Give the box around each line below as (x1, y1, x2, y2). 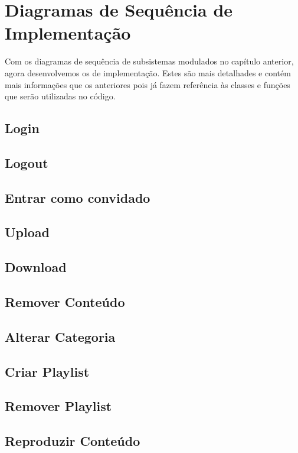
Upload (5, 223, 50, 241)
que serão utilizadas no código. (5, 90, 116, 102)
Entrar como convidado (5, 188, 150, 206)
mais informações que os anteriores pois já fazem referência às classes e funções (5, 78, 290, 90)
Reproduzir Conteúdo (5, 432, 140, 450)
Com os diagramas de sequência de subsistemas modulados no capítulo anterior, (5, 55, 294, 67)
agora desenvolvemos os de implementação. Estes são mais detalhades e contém (5, 66, 291, 79)
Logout (5, 153, 48, 172)
